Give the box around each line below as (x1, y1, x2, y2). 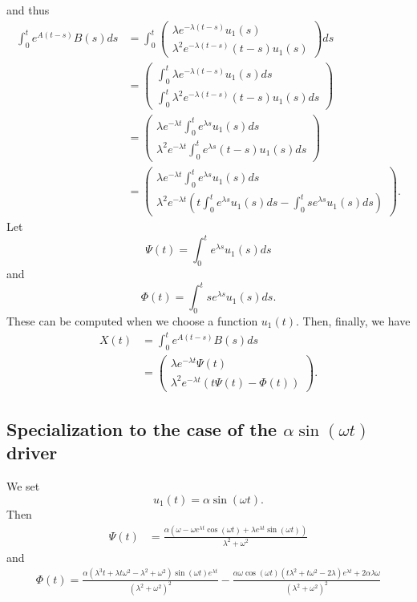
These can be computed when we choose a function (6, 313, 258, 329)
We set (6, 478, 40, 495)
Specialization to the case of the (6, 417, 277, 442)
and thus (6, 2, 50, 18)
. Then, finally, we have (296, 313, 411, 329)
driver (6, 440, 58, 465)
